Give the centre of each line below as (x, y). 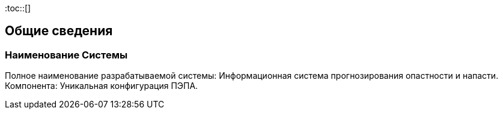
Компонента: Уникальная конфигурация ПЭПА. (102, 86)
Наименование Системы (66, 55)
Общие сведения (59, 31)
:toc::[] (18, 8)
